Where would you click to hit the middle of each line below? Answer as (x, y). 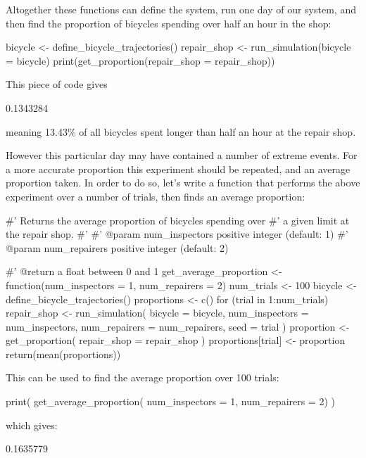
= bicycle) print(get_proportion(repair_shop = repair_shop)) (140, 60)
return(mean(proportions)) (63, 354)
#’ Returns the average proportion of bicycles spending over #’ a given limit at (178, 220)
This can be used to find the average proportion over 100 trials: (143, 377)
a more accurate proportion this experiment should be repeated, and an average (178, 168)
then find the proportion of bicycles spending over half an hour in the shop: (169, 23)
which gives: (32, 425)
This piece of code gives (57, 84)
